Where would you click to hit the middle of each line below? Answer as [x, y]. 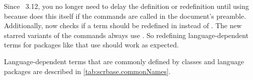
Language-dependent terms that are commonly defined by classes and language [124, 61]
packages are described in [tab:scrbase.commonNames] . [87, 71]
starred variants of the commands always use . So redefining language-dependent [126, 35]
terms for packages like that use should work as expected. [92, 45]
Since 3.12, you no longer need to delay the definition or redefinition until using [126, 6]
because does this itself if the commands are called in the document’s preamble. [125, 16]
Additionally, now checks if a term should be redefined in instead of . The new [123, 25]
